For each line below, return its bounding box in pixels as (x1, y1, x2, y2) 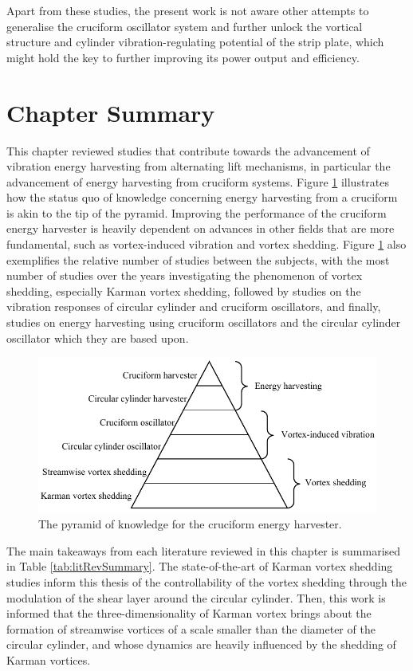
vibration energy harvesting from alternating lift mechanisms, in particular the (6, 158, 391, 175)
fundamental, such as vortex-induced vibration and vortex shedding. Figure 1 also (6, 236, 407, 253)
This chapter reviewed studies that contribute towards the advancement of (6, 142, 370, 159)
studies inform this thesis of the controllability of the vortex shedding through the (6, 574, 407, 591)
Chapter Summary (6, 96, 215, 128)
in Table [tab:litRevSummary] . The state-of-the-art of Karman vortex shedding (6, 558, 393, 575)
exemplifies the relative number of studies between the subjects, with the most (6, 251, 390, 268)
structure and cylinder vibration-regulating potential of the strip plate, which (6, 33, 384, 50)
